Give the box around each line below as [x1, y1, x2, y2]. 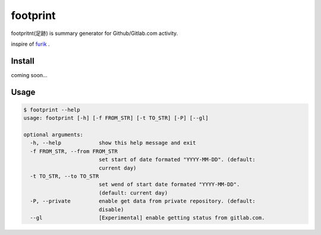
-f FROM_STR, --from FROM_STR [30, 148, 118, 154]
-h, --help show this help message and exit [30, 139, 196, 147]
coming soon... [11, 71, 48, 78]
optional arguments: [23, 131, 83, 138]
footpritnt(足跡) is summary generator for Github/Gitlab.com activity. [11, 30, 178, 37]
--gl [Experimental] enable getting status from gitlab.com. [30, 214, 265, 221]
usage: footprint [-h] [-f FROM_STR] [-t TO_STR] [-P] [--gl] [23, 115, 209, 122]
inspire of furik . [11, 40, 50, 47]
